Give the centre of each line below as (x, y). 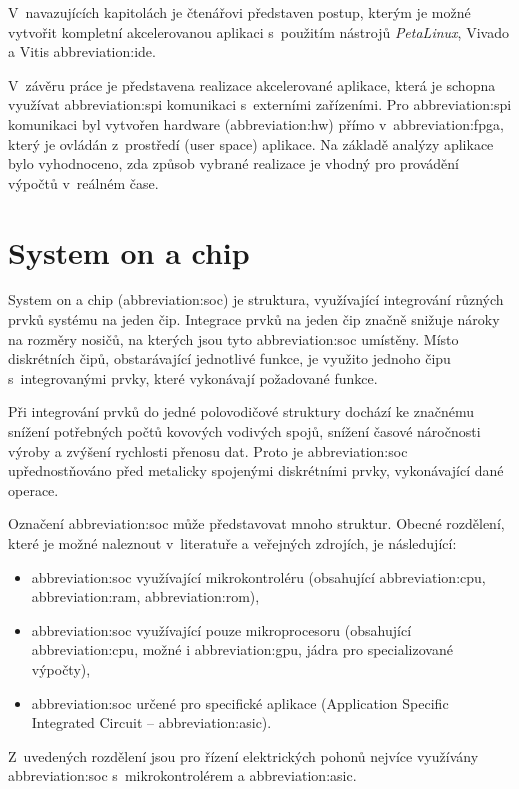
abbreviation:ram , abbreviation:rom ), (145, 596)
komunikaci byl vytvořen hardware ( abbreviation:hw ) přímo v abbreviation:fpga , (256, 123)
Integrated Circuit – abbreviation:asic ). (151, 722)
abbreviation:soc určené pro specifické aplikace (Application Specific (240, 702)
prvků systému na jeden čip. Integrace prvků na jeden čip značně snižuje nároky (254, 319)
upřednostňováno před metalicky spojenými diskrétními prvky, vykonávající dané (256, 470)
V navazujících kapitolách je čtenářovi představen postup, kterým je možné (239, 12)
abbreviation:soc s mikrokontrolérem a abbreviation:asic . (182, 775)
